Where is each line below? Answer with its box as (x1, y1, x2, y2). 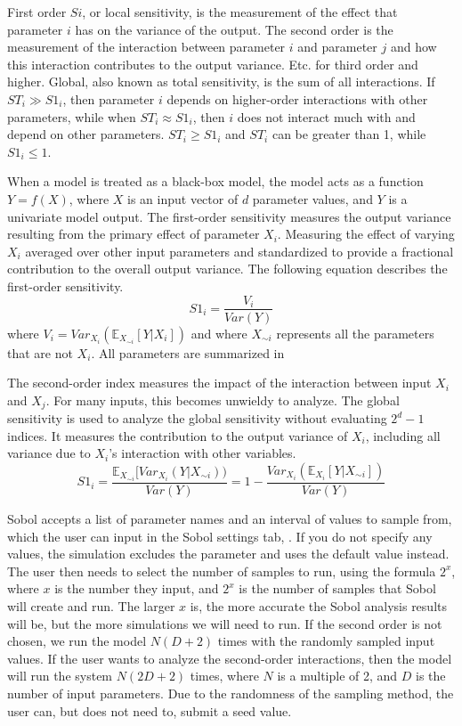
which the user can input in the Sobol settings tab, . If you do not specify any (7, 526, 433, 545)
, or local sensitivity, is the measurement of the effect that (82, 3, 398, 20)
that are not (7, 343, 73, 362)
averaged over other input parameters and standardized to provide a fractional (25, 241, 454, 260)
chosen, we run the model (7, 632, 147, 650)
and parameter (297, 37, 377, 56)
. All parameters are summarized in (91, 343, 285, 362)
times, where (190, 666, 259, 685)
